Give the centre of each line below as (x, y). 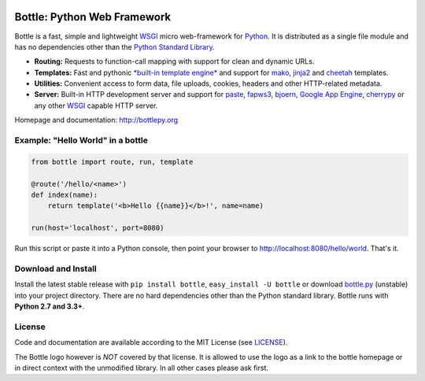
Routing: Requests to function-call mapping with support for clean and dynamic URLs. (174, 61)
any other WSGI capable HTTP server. (96, 105)
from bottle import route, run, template (112, 162)
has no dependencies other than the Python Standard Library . (115, 46)
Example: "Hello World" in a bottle (81, 140)
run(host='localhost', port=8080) (98, 228)
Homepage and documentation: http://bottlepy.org (96, 120)
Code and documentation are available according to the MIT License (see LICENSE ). (151, 342)
